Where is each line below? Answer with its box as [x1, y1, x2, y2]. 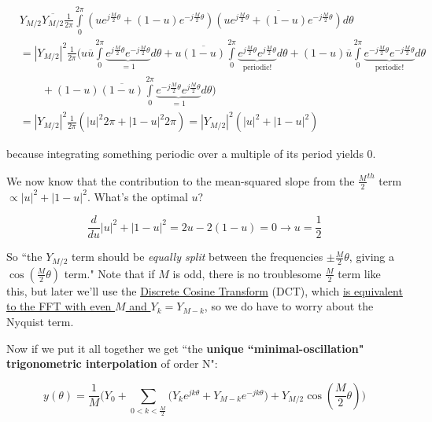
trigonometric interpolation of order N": [6, 355, 218, 372]
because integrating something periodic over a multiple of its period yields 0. [6, 145, 376, 162]
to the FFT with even [6, 298, 112, 314]
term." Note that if [64, 265, 155, 281]
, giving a [349, 248, 395, 265]
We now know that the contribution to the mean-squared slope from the [6, 172, 355, 189]
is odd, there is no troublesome [172, 265, 322, 281]
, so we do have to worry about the [204, 298, 374, 314]
